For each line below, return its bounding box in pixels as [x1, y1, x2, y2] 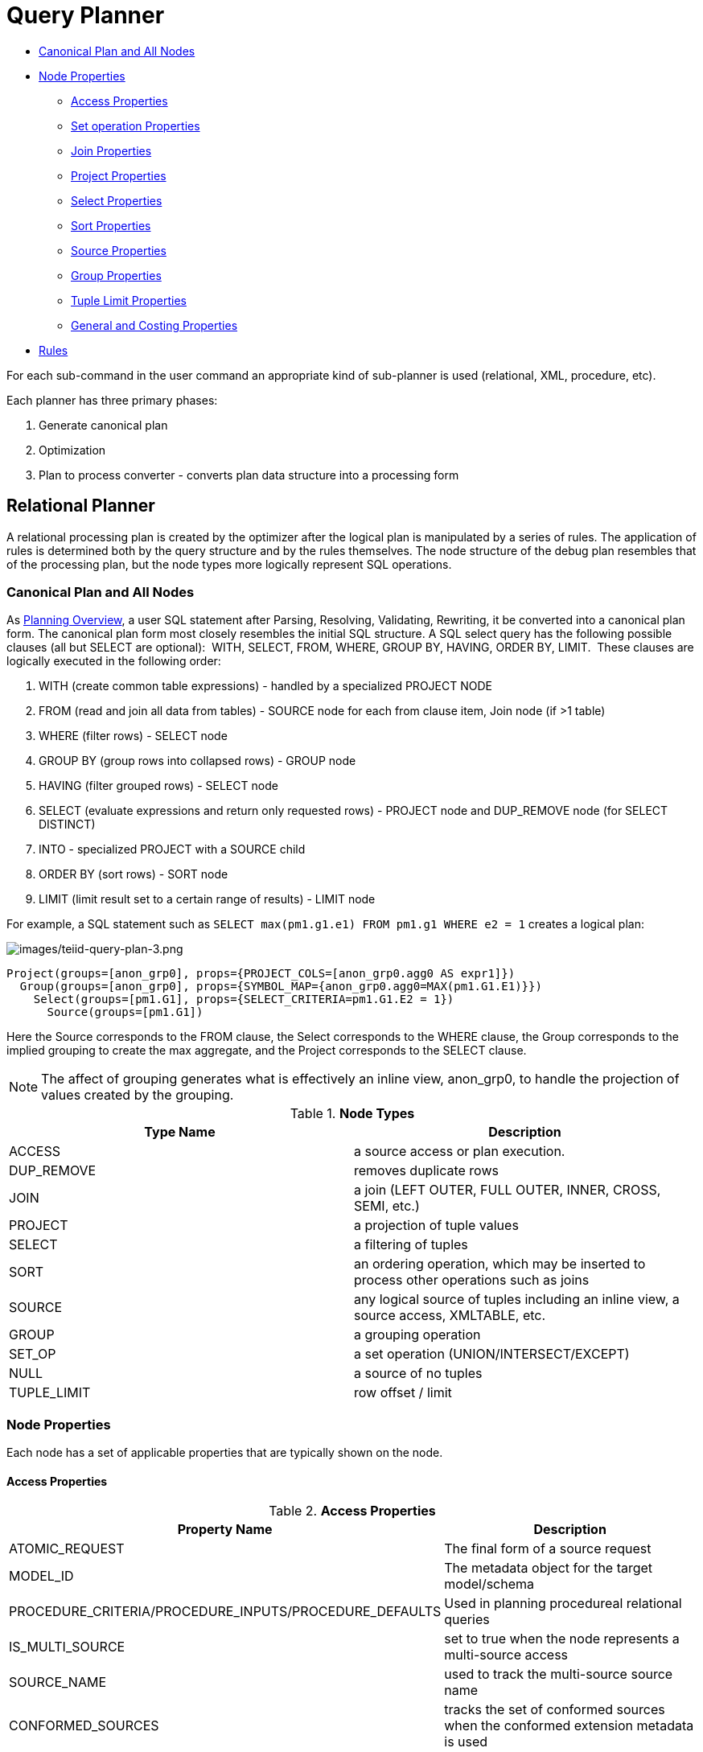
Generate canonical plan [39, 417, 168, 432]
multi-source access [444, 1647, 569, 1664]
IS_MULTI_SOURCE [9, 1639, 125, 1655]
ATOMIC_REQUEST [9, 1540, 125, 1557]
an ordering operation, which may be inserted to [354, 1256, 646, 1273]
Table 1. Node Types [290, 1105, 415, 1122]
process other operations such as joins [354, 1272, 590, 1289]
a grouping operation [354, 1326, 481, 1343]
